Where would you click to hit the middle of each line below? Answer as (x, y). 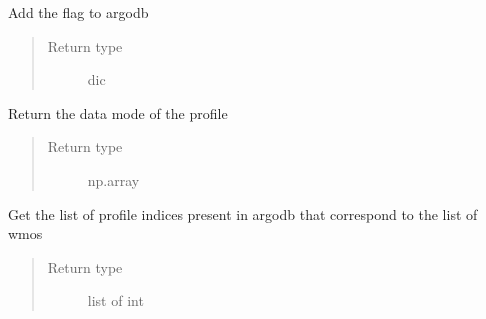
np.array (113, 179)
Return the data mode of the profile (118, 112)
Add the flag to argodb (78, 12)
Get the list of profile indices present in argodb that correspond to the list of (243, 213)
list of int (115, 300)
